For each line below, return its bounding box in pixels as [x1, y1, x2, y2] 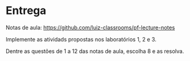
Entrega [5, 4, 47, 18]
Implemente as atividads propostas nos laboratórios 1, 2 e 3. [5, 35, 157, 43]
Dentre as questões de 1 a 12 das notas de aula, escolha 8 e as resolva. [5, 47, 185, 55]
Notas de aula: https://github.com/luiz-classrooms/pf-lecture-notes [5, 24, 175, 31]
